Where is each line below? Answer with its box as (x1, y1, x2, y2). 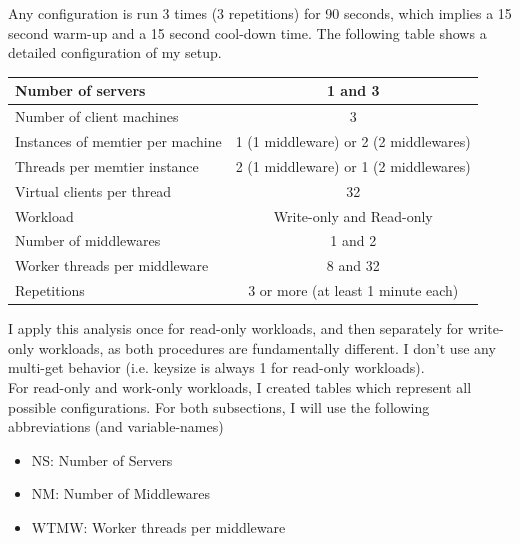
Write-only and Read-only (273, 205, 433, 226)
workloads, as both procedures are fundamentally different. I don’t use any (38, 337, 496, 358)
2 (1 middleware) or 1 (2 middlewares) (235, 155, 471, 176)
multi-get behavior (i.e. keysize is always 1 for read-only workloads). (8, 357, 425, 378)
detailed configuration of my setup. (8, 42, 222, 63)
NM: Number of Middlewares (31, 483, 211, 504)
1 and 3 (326, 80, 380, 101)
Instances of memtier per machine (15, 130, 222, 151)
